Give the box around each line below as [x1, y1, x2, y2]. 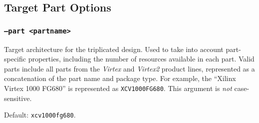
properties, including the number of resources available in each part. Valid [28, 53, 255, 64]
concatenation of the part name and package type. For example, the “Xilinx [4, 73, 236, 83]
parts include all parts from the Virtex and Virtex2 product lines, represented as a [4, 63, 255, 73]
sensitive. [4, 92, 32, 103]
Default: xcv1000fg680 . [4, 109, 76, 120]
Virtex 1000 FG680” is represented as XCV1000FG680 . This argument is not [4, 82, 232, 93]
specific [4, 53, 26, 64]
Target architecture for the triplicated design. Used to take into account [4, 43, 224, 54]
